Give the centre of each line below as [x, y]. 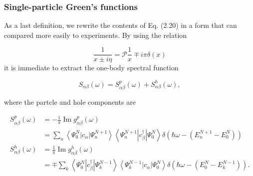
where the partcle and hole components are [70, 101]
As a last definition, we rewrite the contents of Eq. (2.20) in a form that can [121, 25]
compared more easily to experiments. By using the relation [96, 35]
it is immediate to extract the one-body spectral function [91, 68]
